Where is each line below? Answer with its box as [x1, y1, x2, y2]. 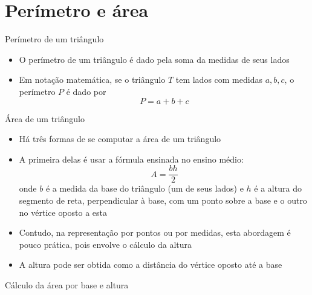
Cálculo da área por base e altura [5, 278, 129, 291]
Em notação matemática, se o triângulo [19, 73, 166, 86]
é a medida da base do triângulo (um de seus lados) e [45, 182, 244, 195]
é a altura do [254, 182, 302, 195]
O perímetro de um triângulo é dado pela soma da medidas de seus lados [19, 53, 290, 65]
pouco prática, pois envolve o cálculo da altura [19, 238, 192, 250]
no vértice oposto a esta [19, 206, 108, 218]
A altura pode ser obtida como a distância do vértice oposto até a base [19, 258, 282, 271]
